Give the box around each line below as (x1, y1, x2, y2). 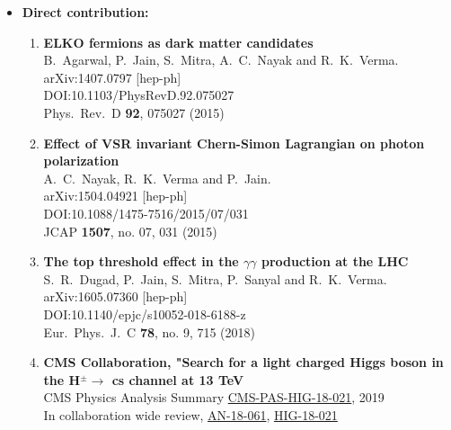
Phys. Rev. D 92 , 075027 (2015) (43, 103, 225, 121)
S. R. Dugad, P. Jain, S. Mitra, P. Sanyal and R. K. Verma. (43, 269, 387, 288)
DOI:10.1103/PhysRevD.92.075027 (43, 85, 234, 104)
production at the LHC (261, 252, 409, 271)
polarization (43, 151, 119, 170)
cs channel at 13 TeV (111, 370, 244, 389)
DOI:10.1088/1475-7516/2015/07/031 (43, 203, 249, 222)
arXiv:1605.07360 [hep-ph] (43, 287, 188, 306)
